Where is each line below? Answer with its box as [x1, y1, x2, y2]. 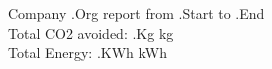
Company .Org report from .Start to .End [8, 3, 265, 23]
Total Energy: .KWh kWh [8, 42, 167, 63]
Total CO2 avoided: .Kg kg [8, 22, 174, 43]
